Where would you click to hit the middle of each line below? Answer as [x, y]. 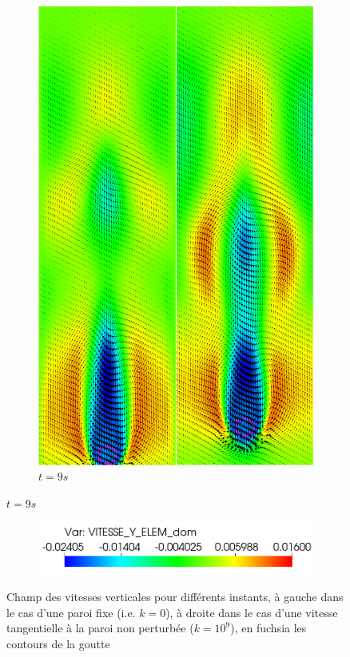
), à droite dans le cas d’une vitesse [252, 612]
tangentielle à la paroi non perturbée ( [100, 628]
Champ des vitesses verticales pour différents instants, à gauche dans [175, 596]
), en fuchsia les [268, 628]
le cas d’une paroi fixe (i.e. [71, 612]
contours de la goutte [58, 643]
